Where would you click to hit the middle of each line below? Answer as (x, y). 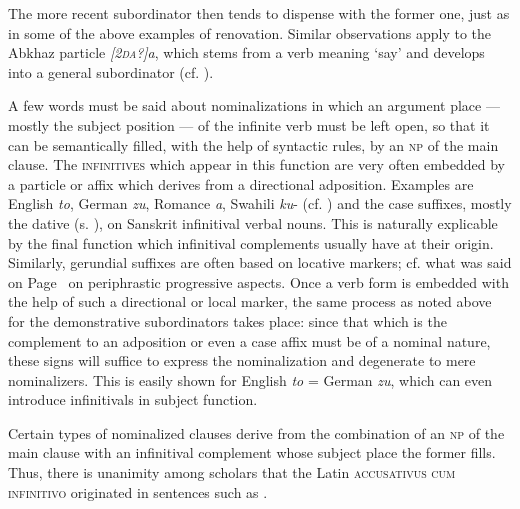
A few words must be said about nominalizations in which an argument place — (254, 105)
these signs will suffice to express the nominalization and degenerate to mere (242, 360)
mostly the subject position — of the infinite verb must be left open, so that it (249, 124)
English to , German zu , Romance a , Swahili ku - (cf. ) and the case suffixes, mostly (260, 203)
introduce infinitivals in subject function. (133, 399)
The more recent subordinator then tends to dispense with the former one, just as (259, 13)
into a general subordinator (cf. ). (111, 71)
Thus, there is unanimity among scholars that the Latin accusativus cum (232, 472)
